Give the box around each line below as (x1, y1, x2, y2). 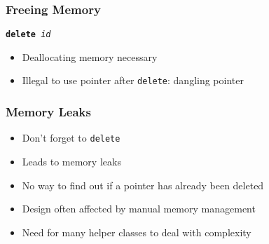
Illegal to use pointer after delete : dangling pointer (22, 73, 244, 88)
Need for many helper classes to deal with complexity (22, 224, 251, 239)
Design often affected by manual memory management (22, 201, 256, 216)
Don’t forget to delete (22, 130, 120, 145)
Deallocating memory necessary (22, 49, 158, 64)
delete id (6, 29, 51, 40)
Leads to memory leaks (22, 154, 121, 168)
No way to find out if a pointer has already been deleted (22, 177, 264, 192)
